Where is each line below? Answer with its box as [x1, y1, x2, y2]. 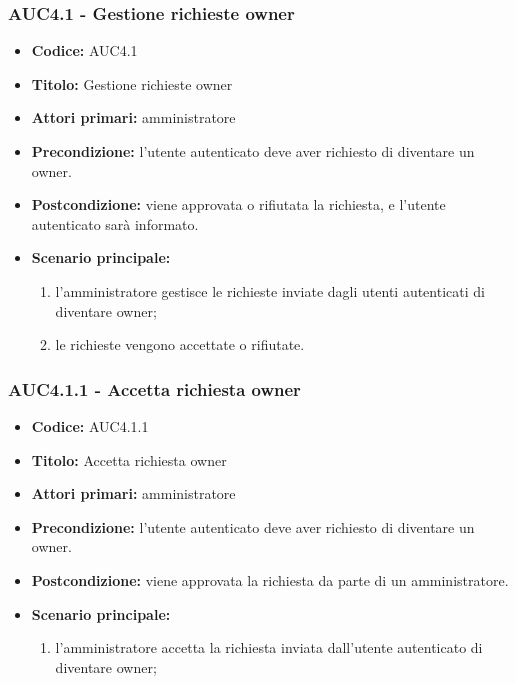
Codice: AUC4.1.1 [31, 415, 149, 436]
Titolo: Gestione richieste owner [31, 73, 233, 94]
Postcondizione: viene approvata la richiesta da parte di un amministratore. [31, 569, 509, 590]
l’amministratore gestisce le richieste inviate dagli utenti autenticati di [55, 280, 485, 301]
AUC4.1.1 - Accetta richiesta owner [8, 376, 301, 401]
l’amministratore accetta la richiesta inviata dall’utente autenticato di [55, 637, 483, 658]
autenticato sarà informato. [31, 213, 199, 234]
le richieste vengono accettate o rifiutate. [55, 334, 305, 355]
